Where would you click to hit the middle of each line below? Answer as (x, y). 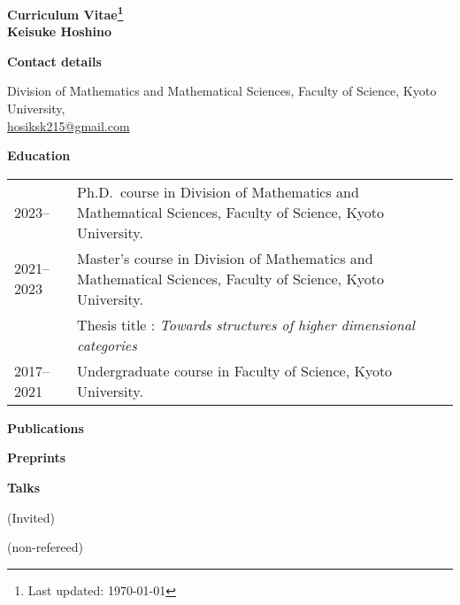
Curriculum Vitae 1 (65, 13)
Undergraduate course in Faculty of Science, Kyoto (235, 370)
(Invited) (31, 517)
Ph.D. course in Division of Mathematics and (218, 191)
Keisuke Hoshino (59, 31)
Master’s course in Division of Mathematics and (225, 258)
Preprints (37, 458)
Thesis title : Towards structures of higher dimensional (246, 324)
